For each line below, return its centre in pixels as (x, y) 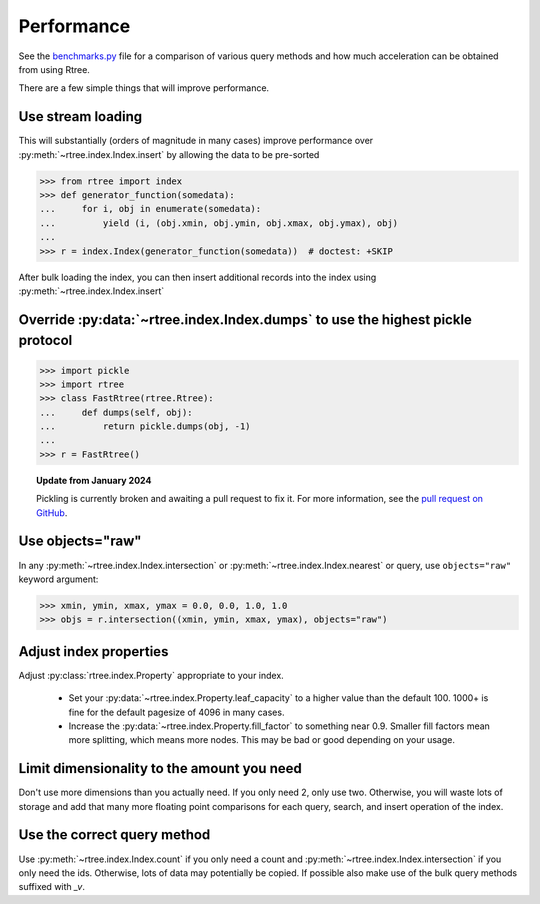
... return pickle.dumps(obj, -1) (145, 426)
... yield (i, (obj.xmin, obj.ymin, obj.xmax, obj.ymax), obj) (219, 223)
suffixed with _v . (51, 887)
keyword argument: (58, 579)
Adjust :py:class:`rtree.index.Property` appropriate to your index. (151, 675)
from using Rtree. (54, 69)
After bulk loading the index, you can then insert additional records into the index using (197, 277)
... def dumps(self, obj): (116, 412)
